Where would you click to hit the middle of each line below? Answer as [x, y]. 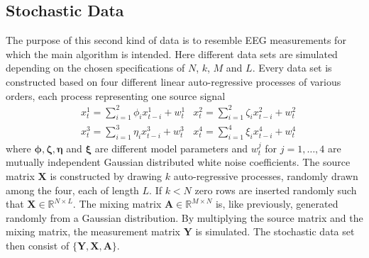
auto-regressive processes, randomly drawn [266, 176]
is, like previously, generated [277, 204]
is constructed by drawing [106, 176]
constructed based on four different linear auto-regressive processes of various [174, 81]
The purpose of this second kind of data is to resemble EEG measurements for [176, 40]
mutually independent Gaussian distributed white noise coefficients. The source [178, 162]
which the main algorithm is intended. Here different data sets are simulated [172, 54]
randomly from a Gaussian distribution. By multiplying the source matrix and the [184, 217]
